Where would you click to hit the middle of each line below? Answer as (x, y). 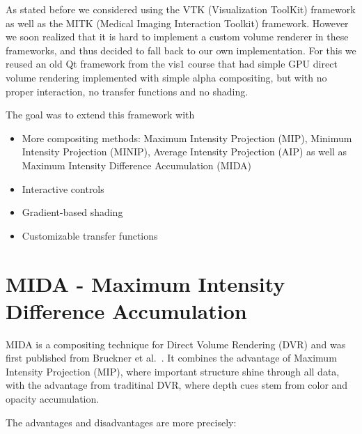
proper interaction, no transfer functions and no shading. (127, 91)
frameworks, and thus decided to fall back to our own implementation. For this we (181, 50)
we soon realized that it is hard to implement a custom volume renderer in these (177, 37)
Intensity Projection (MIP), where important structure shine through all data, (173, 371)
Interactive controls (63, 188)
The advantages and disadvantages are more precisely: (121, 422)
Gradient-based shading (72, 212)
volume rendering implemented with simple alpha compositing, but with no (166, 77)
